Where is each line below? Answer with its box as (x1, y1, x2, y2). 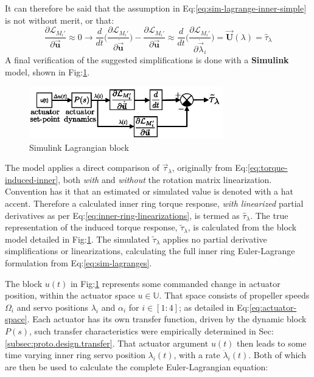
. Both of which (248, 348, 306, 361)
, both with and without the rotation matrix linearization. (58, 173, 272, 185)
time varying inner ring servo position (5, 348, 145, 361)
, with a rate (173, 348, 220, 361)
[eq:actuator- (249, 300, 297, 313)
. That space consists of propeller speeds (159, 289, 310, 302)
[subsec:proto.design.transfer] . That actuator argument (5, 336, 209, 349)
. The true (250, 209, 288, 221)
